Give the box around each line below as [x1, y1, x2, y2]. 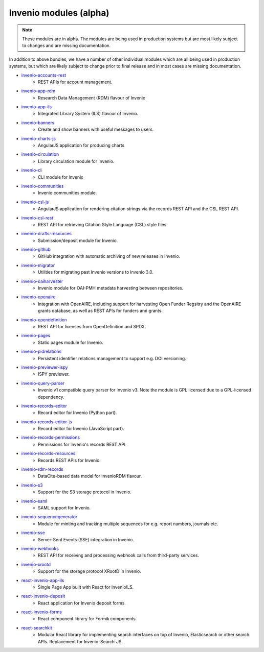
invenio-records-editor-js [21, 419, 72, 425]
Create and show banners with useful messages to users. [38, 126, 154, 132]
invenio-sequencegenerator [21, 514, 78, 520]
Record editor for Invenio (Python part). [38, 410, 117, 416]
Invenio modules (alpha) [9, 7, 110, 18]
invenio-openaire [21, 294, 56, 300]
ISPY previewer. [38, 371, 70, 377]
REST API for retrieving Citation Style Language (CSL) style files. [38, 221, 168, 227]
